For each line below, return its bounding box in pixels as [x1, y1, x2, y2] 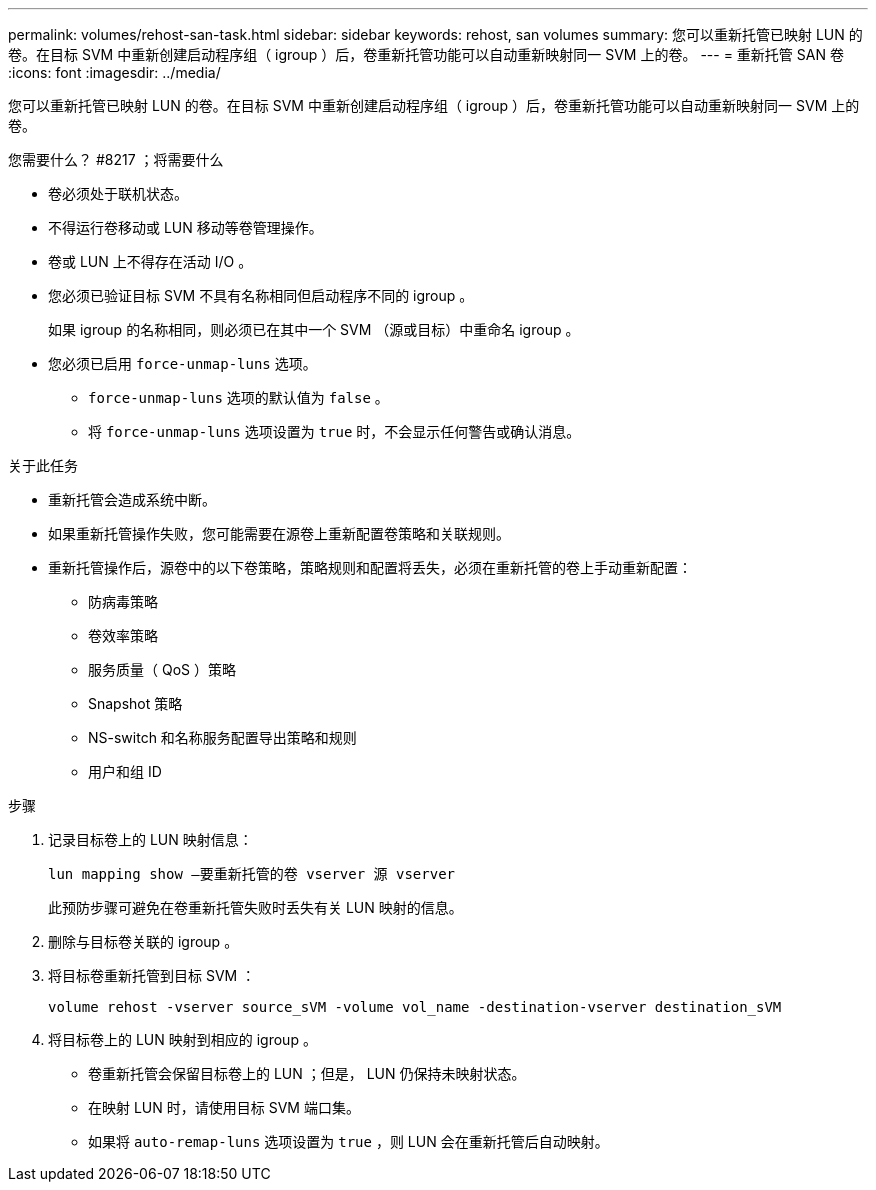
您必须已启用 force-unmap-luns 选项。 [48, 355, 317, 372]
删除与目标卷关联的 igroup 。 [48, 933, 239, 950]
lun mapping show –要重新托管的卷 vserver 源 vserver [48, 866, 456, 882]
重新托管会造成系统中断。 [48, 491, 216, 508]
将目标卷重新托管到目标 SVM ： [48, 967, 256, 984]
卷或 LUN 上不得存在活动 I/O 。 [48, 253, 253, 270]
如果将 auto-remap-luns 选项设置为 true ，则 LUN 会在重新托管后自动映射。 [88, 1133, 609, 1150]
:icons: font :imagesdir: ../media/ [8, 64, 221, 81]
